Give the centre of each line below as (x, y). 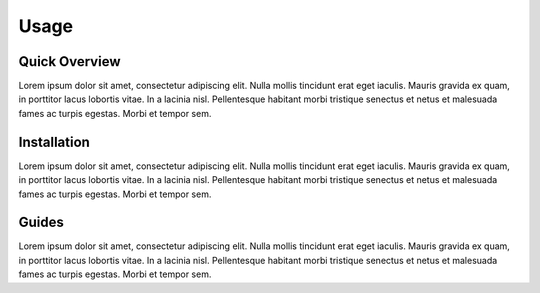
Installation (54, 141)
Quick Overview (69, 61)
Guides (41, 222)
